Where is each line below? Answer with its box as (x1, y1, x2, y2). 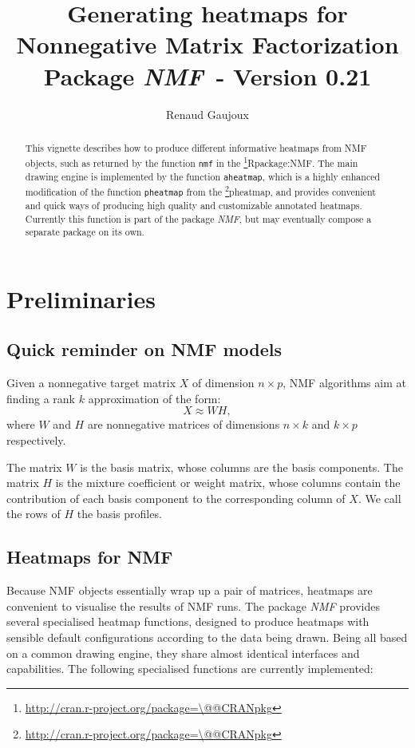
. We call (358, 489, 401, 506)
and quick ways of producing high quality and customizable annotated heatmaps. (25, 198, 362, 212)
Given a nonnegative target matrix (6, 374, 176, 391)
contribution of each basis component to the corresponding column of (6, 489, 346, 506)
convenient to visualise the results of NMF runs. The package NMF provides (6, 597, 381, 614)
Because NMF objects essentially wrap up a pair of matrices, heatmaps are (6, 582, 373, 599)
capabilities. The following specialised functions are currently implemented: (6, 660, 373, 677)
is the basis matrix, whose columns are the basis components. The (80, 458, 403, 475)
